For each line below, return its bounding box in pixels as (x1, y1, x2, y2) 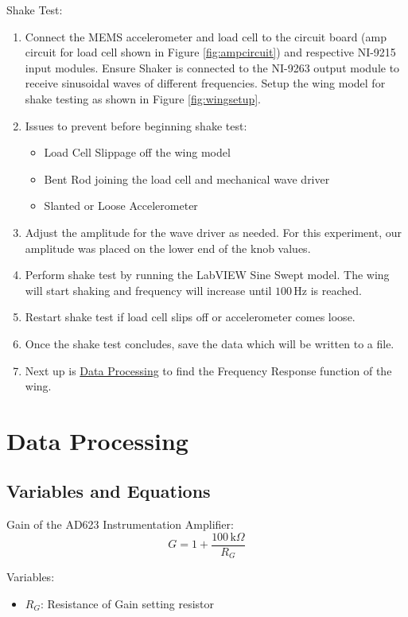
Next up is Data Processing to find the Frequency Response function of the (25, 362, 392, 378)
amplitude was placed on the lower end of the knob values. (25, 239, 311, 256)
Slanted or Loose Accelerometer (44, 197, 198, 214)
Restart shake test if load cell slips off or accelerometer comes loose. (25, 308, 356, 325)
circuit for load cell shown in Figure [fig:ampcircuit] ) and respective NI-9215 (25, 44, 396, 60)
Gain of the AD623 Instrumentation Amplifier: (6, 516, 234, 533)
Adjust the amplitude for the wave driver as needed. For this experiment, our (25, 223, 402, 240)
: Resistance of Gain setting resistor (40, 595, 215, 611)
